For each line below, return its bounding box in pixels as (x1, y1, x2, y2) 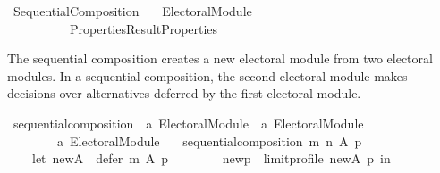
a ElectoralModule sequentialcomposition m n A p (56, 131, 362, 150)
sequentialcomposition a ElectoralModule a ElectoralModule (13, 113, 364, 132)
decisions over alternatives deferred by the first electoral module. (7, 84, 361, 103)
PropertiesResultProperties (69, 19, 218, 37)
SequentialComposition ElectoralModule (13, 2, 252, 20)
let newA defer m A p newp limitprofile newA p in (31, 149, 391, 168)
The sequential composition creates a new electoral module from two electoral (7, 49, 433, 68)
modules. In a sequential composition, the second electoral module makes (7, 66, 408, 85)
